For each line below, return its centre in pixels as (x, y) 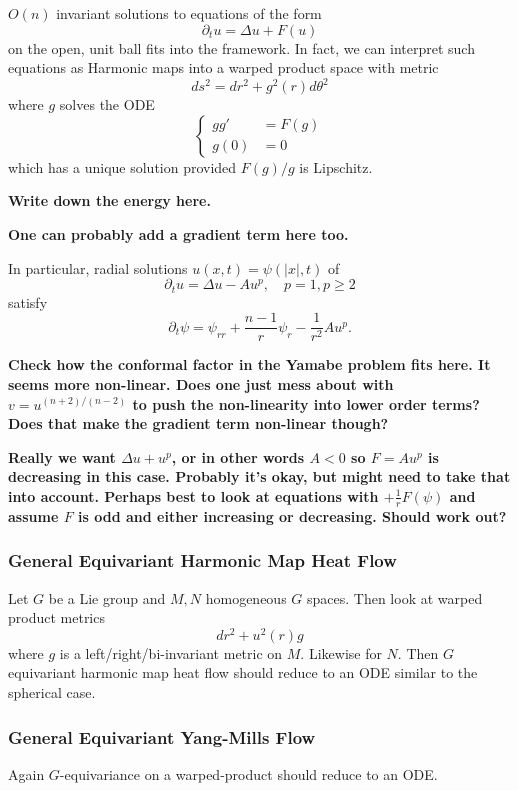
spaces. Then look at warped (395, 597)
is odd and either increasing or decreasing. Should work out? (292, 515)
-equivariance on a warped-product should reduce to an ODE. (248, 773)
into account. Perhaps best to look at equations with (193, 495)
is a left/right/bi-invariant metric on (171, 652)
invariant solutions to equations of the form (189, 13)
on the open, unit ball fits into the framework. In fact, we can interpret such (241, 47)
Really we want (62, 456)
